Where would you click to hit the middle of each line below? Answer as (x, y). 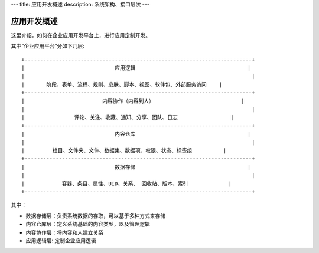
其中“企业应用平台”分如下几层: (48, 46)
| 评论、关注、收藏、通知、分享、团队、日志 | (128, 117)
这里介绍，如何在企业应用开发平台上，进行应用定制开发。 (81, 35)
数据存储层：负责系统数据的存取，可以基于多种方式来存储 (95, 216)
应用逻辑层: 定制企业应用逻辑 (61, 240)
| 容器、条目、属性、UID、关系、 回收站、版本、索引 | (127, 183)
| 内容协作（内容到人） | (133, 101)
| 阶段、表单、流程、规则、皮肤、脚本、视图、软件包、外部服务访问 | (122, 84)
